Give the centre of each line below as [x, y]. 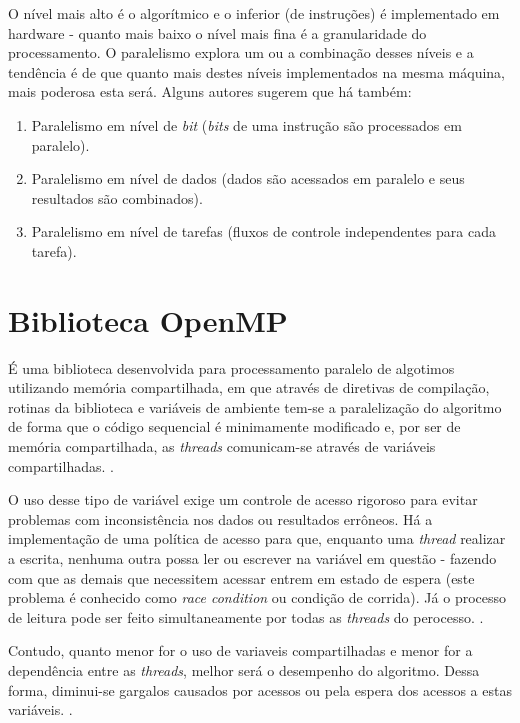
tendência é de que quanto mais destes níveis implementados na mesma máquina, [257, 71]
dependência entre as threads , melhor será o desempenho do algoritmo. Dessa [244, 669]
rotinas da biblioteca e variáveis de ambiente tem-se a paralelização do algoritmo [255, 406]
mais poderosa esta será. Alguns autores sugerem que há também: [210, 91]
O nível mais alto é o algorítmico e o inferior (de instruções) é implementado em [254, 13]
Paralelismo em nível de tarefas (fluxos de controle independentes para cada [263, 231]
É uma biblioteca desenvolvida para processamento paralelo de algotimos [231, 367]
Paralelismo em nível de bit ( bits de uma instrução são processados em [246, 124]
